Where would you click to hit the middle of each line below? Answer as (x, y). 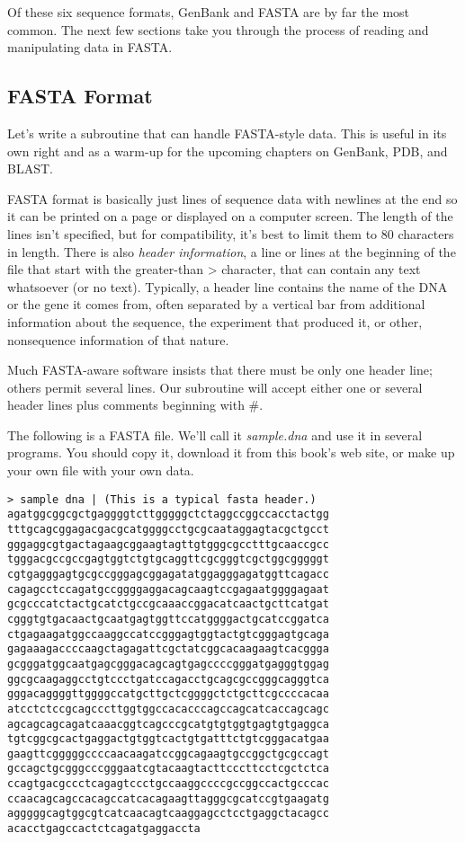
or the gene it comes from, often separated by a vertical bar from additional (216, 304)
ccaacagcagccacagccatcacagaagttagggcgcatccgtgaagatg (168, 798)
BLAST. (30, 168)
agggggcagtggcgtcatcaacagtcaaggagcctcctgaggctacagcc (168, 814)
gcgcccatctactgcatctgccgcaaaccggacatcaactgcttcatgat (168, 604)
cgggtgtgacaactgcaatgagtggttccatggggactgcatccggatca (168, 619)
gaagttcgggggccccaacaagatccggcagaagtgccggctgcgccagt (168, 753)
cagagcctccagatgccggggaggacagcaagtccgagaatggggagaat (168, 589)
